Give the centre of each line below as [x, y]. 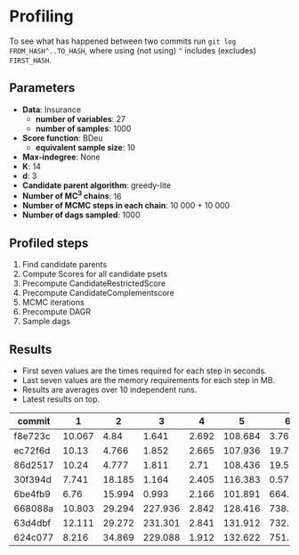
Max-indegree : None [61, 157]
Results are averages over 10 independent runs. [109, 390]
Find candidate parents [65, 265]
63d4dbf [32, 523]
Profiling [41, 16]
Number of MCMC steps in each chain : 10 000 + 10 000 [126, 206]
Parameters [42, 88]
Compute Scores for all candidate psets [95, 274]
